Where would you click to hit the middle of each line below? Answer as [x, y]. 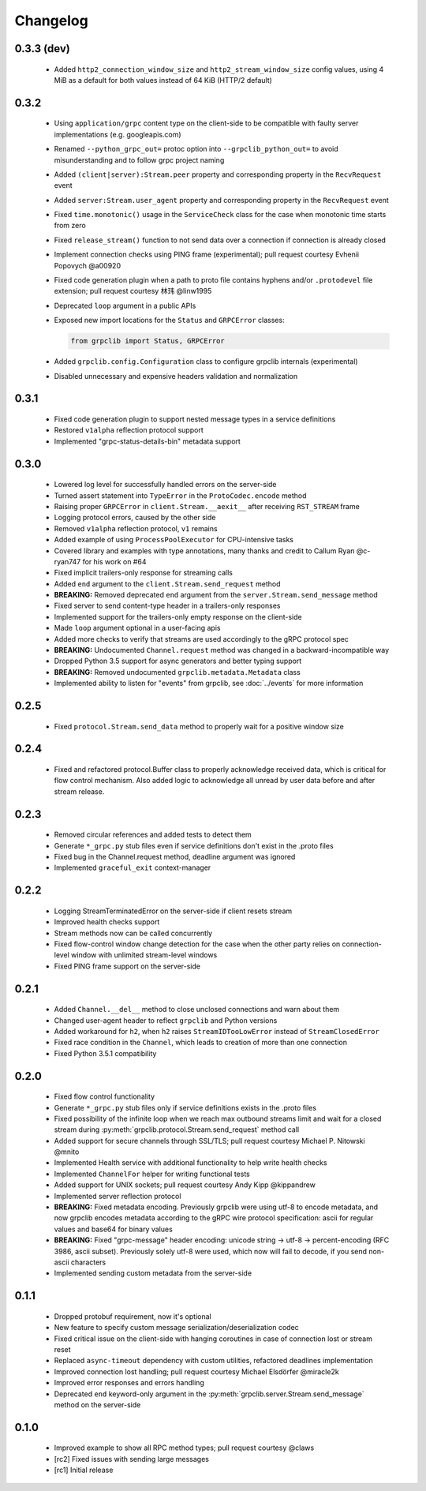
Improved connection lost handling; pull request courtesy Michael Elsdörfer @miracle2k [196, 1371]
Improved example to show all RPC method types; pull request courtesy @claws [184, 1448]
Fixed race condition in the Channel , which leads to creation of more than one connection [200, 1043]
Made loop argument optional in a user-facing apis [137, 628]
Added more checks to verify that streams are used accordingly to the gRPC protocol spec [201, 639]
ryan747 [67, 561]
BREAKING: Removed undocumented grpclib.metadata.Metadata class [177, 672]
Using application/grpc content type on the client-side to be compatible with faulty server [206, 123]
